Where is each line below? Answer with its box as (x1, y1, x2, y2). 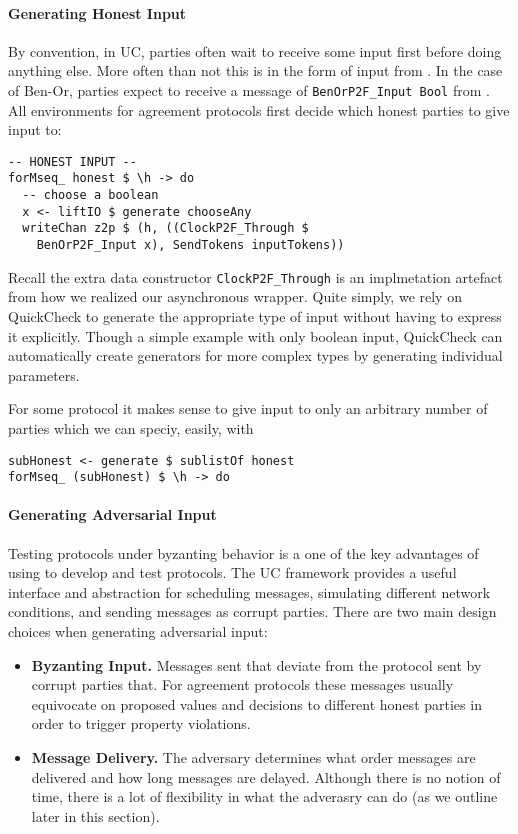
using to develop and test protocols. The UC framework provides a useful (8, 562, 457, 583)
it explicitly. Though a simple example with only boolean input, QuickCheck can (8, 325, 503, 346)
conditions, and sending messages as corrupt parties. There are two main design (8, 601, 497, 622)
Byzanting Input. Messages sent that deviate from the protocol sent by (31, 654, 482, 675)
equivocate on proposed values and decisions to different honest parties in (31, 693, 482, 714)
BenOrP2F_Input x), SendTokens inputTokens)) (36, 238, 345, 253)
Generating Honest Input (8, 2, 187, 23)
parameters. (8, 364, 80, 385)
